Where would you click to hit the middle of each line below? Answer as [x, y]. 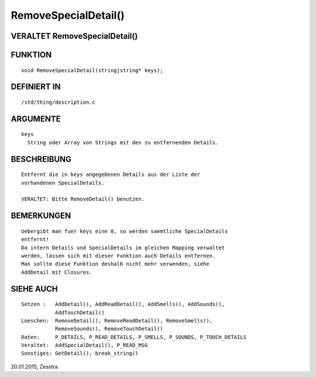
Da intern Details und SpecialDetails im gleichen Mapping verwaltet [123, 247]
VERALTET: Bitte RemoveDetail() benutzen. [83, 199]
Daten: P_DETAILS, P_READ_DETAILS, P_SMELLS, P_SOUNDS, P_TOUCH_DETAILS [134, 337]
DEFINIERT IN [36, 87]
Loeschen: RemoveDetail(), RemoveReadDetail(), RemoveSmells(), [117, 320]
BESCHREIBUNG [41, 159]
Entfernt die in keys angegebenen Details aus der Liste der [111, 175]
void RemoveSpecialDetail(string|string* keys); [92, 70]
